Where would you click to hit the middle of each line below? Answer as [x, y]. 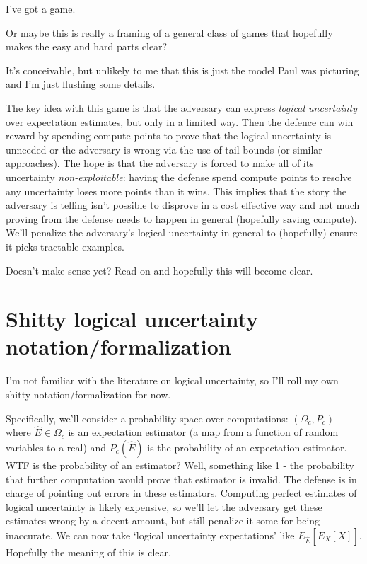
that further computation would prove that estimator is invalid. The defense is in [181, 479]
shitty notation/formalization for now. [88, 394]
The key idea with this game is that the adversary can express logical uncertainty [181, 107]
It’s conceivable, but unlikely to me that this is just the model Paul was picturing [182, 70]
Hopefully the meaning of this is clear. [88, 552]
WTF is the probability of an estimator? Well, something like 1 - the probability [180, 465]
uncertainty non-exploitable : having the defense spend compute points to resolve [179, 177]
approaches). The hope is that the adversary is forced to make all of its [160, 163]
